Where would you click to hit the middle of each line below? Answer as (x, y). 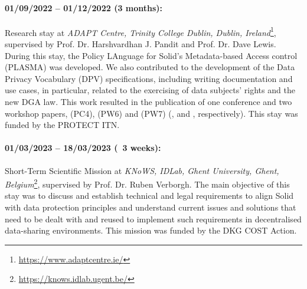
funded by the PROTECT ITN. (62, 125)
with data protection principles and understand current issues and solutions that (151, 207)
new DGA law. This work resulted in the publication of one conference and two (148, 102)
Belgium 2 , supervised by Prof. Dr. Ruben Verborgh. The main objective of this (147, 183)
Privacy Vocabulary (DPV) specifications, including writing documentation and (149, 78)
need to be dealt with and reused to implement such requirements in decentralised (153, 219)
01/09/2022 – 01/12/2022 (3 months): (84, 7)
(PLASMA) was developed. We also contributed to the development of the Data (150, 67)
